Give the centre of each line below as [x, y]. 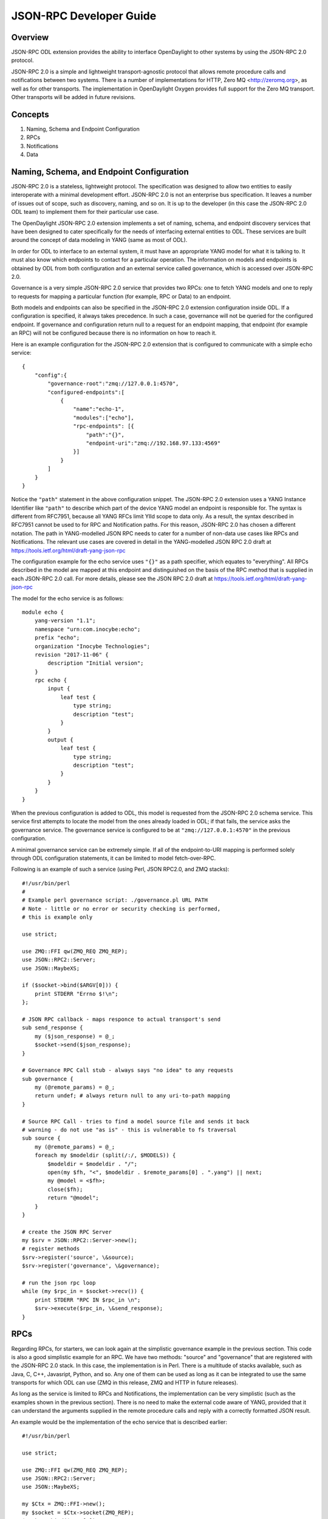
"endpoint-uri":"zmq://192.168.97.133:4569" [153, 443]
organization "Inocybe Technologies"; [92, 646]
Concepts [30, 115]
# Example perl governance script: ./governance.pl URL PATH [115, 900]
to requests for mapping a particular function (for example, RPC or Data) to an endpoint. [121, 296]
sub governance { [48, 1079]
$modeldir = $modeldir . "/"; [93, 1164]
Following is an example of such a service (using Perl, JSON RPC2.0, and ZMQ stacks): [120, 869]
